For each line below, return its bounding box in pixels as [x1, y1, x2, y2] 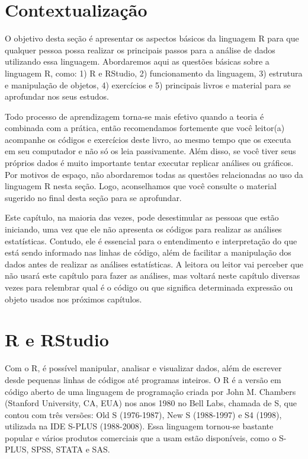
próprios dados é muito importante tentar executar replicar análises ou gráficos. [5, 157, 294, 169]
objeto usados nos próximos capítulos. [5, 292, 142, 305]
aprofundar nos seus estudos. [5, 90, 109, 103]
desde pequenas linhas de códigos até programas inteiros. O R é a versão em [5, 373, 281, 385]
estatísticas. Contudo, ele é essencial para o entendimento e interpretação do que [5, 234, 297, 247]
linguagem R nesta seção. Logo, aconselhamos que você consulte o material [5, 180, 277, 192]
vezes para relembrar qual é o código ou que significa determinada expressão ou [5, 281, 293, 293]
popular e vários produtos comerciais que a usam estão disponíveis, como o [5, 431, 277, 444]
